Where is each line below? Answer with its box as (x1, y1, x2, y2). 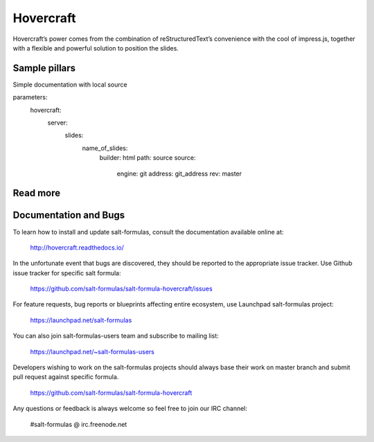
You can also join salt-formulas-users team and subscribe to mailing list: (12, 332, 220, 340)
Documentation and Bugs (12, 210, 125, 221)
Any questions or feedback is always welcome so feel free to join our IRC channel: (12, 405, 248, 413)
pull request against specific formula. (12, 373, 119, 381)
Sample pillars (12, 62, 76, 74)
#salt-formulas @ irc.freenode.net (30, 420, 127, 428)
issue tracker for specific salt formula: (12, 268, 121, 277)
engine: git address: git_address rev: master (116, 169, 242, 178)
